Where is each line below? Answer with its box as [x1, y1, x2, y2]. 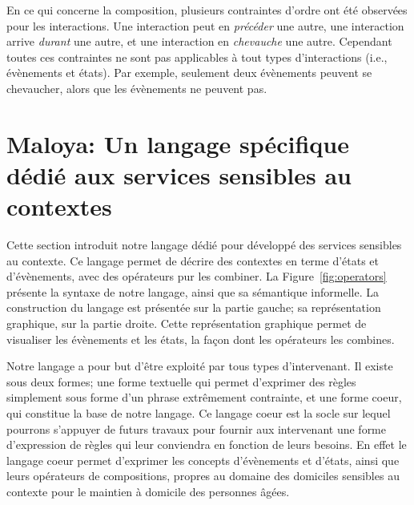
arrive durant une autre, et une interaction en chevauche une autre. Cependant [6, 33, 392, 50]
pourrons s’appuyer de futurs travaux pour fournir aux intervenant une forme [6, 420, 386, 437]
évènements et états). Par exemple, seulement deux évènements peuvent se [6, 64, 372, 81]
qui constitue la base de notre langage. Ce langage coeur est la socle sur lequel [6, 405, 391, 421]
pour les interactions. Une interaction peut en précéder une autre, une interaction [6, 17, 404, 34]
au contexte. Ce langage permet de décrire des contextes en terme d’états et [6, 252, 380, 269]
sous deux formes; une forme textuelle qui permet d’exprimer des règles [6, 373, 356, 390]
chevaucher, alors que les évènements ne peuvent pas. [6, 79, 267, 96]
